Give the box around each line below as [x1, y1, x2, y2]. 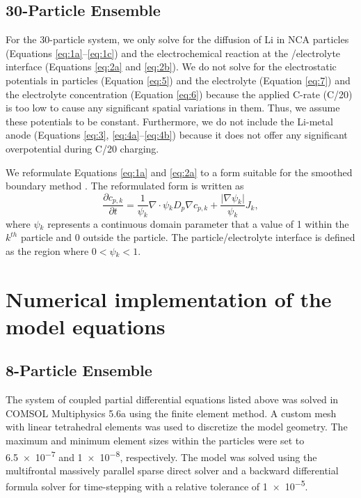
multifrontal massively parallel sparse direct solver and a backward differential [6, 462, 339, 477]
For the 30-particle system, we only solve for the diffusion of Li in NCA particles [6, 32, 349, 47]
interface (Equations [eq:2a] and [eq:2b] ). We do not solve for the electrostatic [6, 59, 337, 74]
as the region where [6, 243, 89, 258]
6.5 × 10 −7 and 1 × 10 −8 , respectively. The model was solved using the [6, 447, 317, 464]
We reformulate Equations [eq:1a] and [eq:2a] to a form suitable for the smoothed [6, 164, 353, 179]
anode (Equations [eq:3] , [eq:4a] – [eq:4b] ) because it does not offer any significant [6, 127, 348, 142]
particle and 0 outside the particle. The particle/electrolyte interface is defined [20, 230, 355, 244]
